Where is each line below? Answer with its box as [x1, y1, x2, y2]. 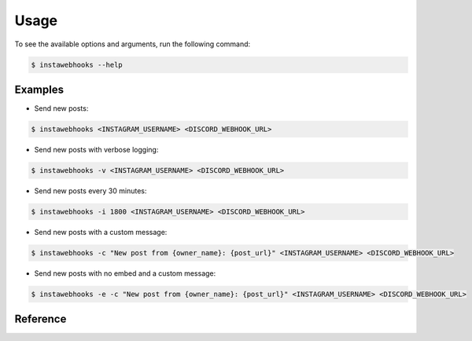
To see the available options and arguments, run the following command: [14, 39, 251, 49]
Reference [14, 313, 67, 326]
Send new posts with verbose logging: [34, 145, 159, 154]
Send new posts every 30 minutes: [34, 185, 147, 196]
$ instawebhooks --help [31, 60, 124, 69]
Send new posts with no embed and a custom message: [34, 268, 216, 278]
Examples [14, 82, 65, 96]
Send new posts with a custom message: [34, 227, 168, 236]
